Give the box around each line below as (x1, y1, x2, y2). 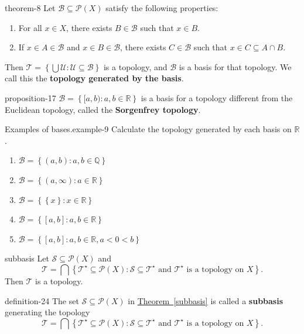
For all (18, 21, 42, 33)
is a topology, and (103, 60, 168, 73)
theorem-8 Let (5, 2, 56, 13)
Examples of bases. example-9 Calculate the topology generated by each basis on (5, 123, 292, 135)
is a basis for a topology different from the (141, 91, 293, 104)
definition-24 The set (5, 294, 79, 307)
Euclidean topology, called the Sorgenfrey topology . (5, 103, 201, 115)
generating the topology (5, 306, 90, 318)
